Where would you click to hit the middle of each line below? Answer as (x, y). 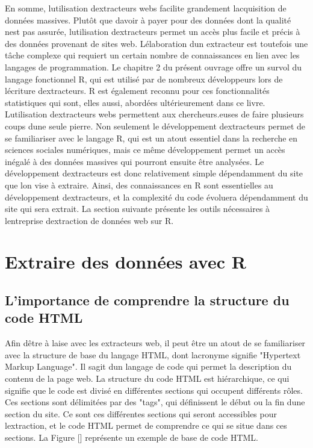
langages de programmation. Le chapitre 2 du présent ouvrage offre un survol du (153, 67)
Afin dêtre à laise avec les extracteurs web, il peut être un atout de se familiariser (155, 343)
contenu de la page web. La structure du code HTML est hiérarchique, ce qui (147, 378)
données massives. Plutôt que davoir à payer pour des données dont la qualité (148, 20)
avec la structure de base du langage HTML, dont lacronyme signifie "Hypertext (153, 354)
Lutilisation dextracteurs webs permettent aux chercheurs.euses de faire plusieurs (154, 114)
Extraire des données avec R (126, 262)
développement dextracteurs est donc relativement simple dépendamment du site (154, 173)
